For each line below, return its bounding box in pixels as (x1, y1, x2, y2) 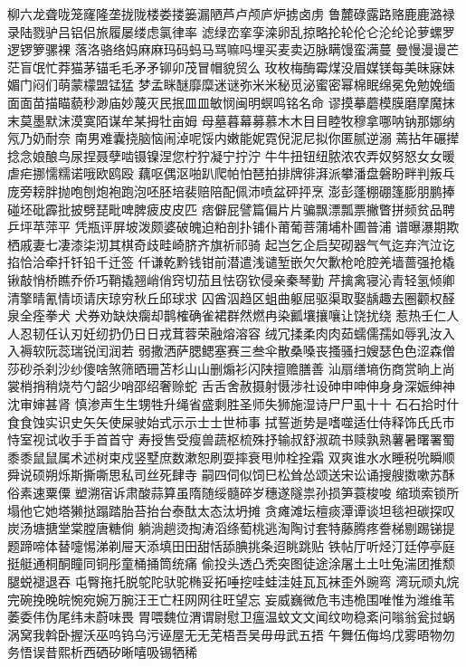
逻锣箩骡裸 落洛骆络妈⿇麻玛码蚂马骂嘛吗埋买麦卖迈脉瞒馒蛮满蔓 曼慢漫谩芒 (7, 40, 460, 59)
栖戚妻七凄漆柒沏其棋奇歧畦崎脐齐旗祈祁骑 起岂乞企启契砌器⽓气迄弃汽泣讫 (7, 234, 455, 253)
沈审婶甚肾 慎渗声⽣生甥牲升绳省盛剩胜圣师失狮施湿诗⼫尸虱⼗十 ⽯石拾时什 (7, 395, 460, 414)
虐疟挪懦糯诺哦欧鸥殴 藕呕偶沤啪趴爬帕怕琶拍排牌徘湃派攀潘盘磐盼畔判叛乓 (7, 164, 455, 183)
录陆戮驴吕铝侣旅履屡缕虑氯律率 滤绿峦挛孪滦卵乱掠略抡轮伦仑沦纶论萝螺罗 (7, 22, 455, 41)
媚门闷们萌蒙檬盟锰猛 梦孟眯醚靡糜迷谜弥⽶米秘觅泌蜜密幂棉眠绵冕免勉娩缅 (7, 75, 455, 94)
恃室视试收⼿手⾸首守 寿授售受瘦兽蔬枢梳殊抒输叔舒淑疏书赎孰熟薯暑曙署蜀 (7, 430, 455, 449)
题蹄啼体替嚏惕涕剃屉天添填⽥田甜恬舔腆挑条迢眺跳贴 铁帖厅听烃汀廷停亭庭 (7, 536, 455, 555)
